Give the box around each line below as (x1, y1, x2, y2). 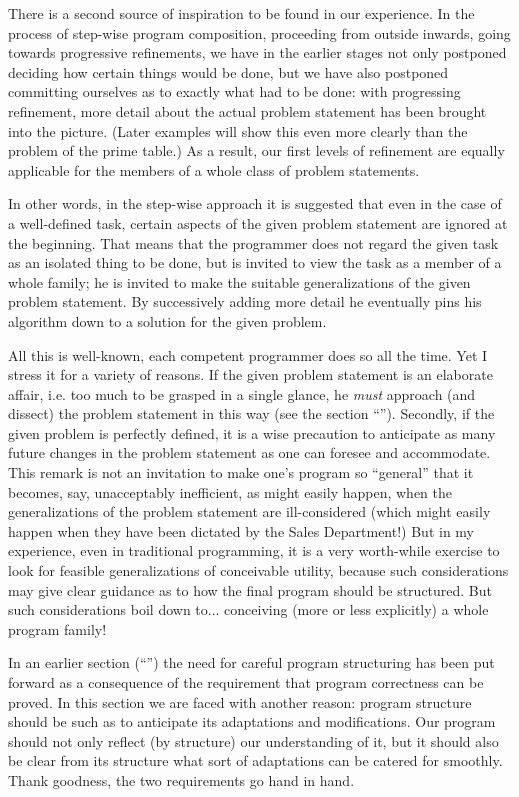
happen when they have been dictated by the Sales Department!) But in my (8, 520, 475, 541)
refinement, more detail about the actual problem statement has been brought (8, 100, 487, 121)
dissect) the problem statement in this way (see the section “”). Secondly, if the (8, 403, 495, 424)
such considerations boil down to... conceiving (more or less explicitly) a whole (8, 599, 489, 620)
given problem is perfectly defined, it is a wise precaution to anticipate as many (8, 422, 496, 443)
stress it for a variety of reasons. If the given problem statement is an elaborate (8, 364, 493, 385)
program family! (8, 618, 107, 639)
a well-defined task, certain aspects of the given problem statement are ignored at (8, 212, 508, 233)
